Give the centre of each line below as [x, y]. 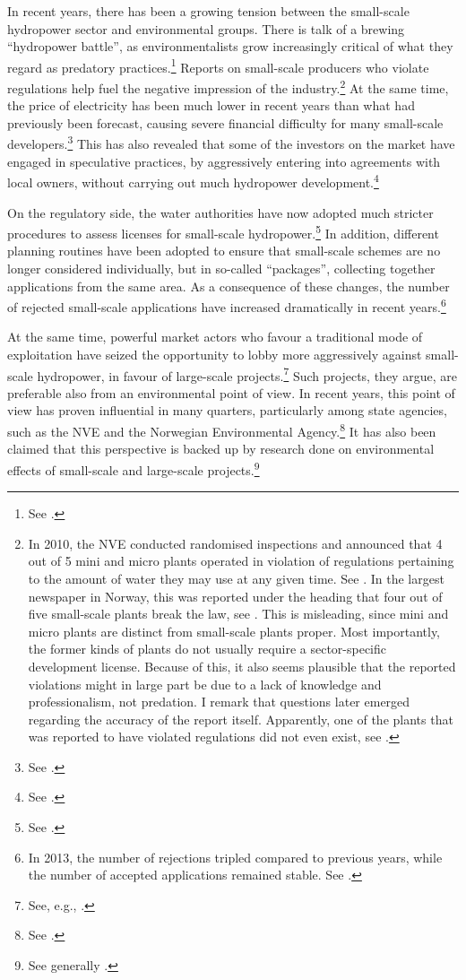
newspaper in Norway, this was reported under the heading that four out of [235, 596]
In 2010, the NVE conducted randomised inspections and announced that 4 [235, 543]
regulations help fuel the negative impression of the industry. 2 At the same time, [228, 87]
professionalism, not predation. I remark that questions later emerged [219, 702]
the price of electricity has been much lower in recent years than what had [211, 105]
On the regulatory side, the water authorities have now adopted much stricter [220, 212]
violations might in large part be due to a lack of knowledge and [205, 684]
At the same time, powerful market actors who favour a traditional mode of [215, 337]
